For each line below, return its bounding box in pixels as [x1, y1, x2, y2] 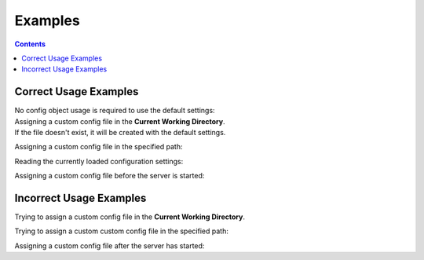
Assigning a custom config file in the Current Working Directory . [14, 116, 225, 126]
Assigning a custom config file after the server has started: [14, 240, 205, 251]
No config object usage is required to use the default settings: [14, 106, 215, 115]
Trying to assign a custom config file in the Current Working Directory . [14, 212, 245, 222]
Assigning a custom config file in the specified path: [14, 142, 183, 152]
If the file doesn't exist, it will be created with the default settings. [14, 128, 226, 137]
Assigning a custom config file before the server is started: [14, 171, 205, 181]
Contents [14, 39, 46, 49]
